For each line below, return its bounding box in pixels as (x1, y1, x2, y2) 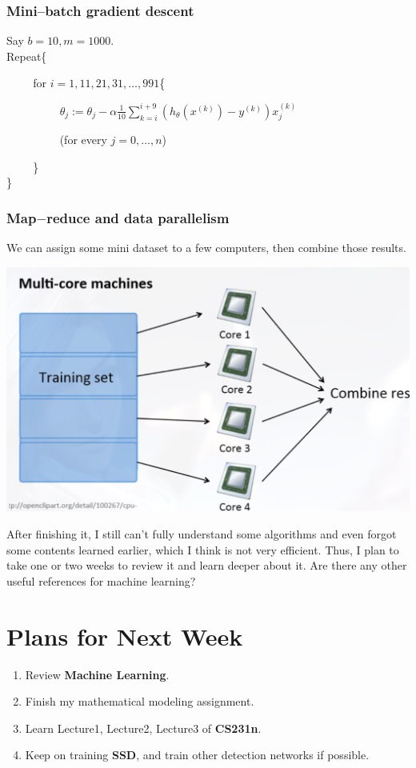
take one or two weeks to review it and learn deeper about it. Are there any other (6, 557, 407, 574)
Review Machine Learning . (25, 666, 170, 682)
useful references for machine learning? (6, 572, 196, 589)
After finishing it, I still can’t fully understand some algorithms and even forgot (6, 526, 397, 542)
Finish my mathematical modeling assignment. (25, 693, 254, 710)
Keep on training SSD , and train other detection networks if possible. (25, 746, 370, 763)
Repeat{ (6, 47, 47, 64)
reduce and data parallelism (46, 207, 230, 227)
